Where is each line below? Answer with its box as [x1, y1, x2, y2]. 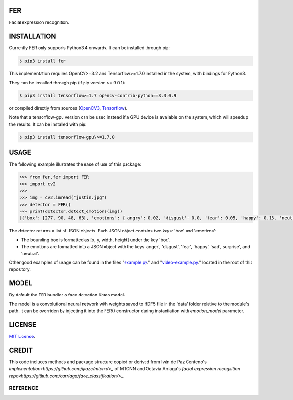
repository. [9, 266, 31, 272]
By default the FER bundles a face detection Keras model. [9, 292, 125, 298]
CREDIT [9, 346, 33, 354]
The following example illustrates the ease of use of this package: [9, 161, 142, 167]
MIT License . [9, 333, 35, 339]
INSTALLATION [9, 32, 56, 41]
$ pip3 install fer [19, 58, 66, 63]
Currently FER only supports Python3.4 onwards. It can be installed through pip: [9, 45, 170, 51]
